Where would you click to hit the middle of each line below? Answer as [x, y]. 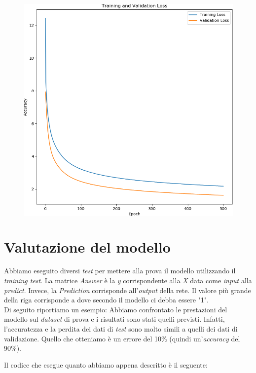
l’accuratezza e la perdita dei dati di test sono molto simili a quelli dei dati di [121, 328]
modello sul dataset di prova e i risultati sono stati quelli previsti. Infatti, [114, 319]
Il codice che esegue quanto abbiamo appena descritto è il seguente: [106, 364]
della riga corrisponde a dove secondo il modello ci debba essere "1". [106, 300]
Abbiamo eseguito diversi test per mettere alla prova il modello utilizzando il [120, 271]
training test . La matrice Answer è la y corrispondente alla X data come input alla [128, 280]
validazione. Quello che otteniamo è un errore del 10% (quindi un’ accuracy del [122, 338]
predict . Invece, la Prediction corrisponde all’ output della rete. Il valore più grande [128, 290]
